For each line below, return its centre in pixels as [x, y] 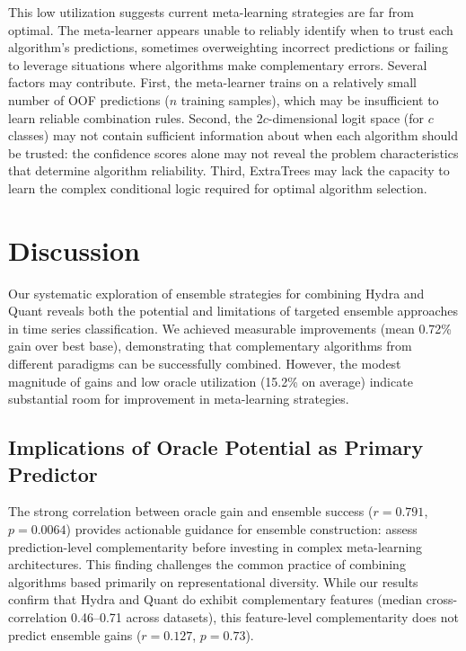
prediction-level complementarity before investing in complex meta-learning [215, 546]
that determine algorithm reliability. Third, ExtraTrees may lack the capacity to [229, 170]
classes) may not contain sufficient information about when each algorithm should [233, 135]
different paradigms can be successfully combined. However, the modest [205, 364]
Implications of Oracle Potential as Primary [216, 447]
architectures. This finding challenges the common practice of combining [207, 564]
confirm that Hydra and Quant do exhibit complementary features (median [215, 599]
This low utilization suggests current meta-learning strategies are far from [211, 12]
